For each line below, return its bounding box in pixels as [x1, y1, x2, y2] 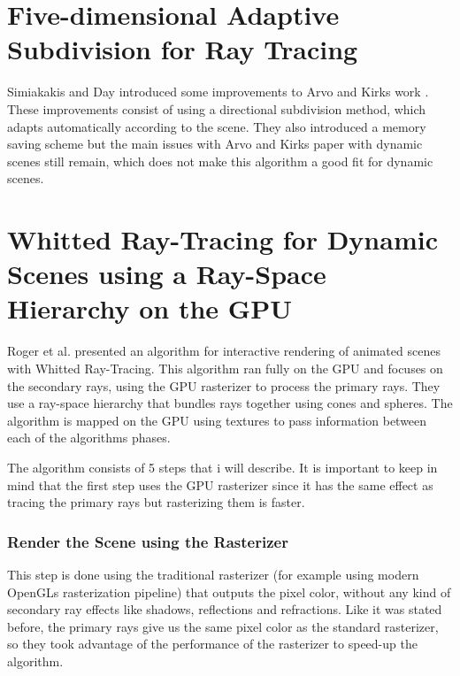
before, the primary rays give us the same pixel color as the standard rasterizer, [7, 617, 439, 635]
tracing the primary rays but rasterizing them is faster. [7, 493, 305, 511]
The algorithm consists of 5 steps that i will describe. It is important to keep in [7, 457, 438, 476]
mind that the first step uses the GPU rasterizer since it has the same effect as [7, 475, 433, 494]
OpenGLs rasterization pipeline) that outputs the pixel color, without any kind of [7, 582, 451, 601]
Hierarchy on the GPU [7, 290, 292, 326]
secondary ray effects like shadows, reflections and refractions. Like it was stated [7, 600, 442, 618]
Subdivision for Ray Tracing [7, 31, 358, 67]
